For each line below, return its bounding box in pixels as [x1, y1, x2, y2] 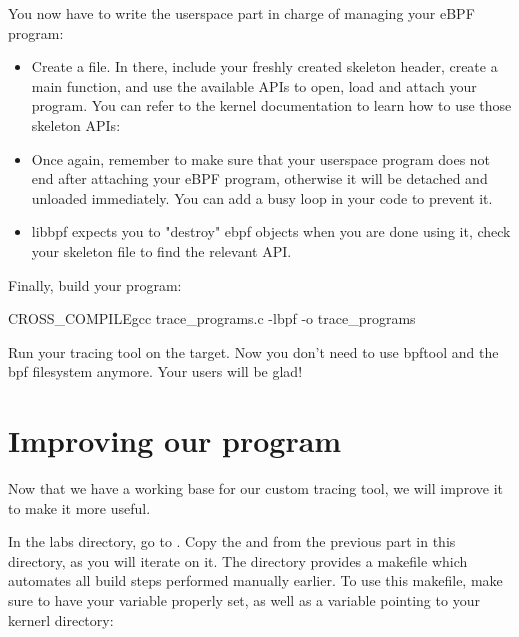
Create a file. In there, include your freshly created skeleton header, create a [31, 56, 498, 77]
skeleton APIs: [31, 114, 121, 135]
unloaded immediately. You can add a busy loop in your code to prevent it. [31, 187, 493, 208]
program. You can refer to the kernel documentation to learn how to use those [31, 95, 512, 116]
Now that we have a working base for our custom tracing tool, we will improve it [8, 478, 503, 499]
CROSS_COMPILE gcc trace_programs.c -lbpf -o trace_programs [8, 308, 416, 329]
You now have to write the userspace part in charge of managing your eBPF [8, 3, 475, 23]
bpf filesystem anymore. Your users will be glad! [8, 361, 303, 382]
